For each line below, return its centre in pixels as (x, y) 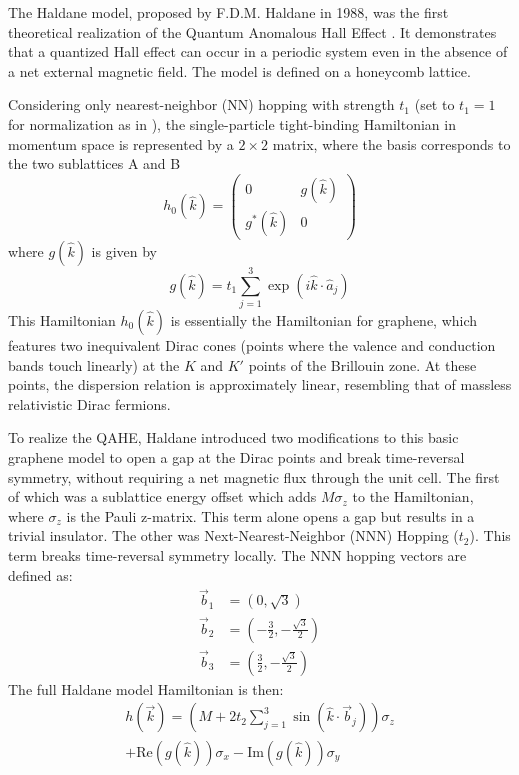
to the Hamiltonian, (413, 496)
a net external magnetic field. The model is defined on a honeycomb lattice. (239, 70)
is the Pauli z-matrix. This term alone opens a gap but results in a (270, 515)
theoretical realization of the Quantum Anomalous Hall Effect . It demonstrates (252, 31)
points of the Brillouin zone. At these (362, 364)
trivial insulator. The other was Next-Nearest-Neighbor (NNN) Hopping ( (233, 535)
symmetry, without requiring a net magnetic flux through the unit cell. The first (254, 476)
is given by (124, 250)
